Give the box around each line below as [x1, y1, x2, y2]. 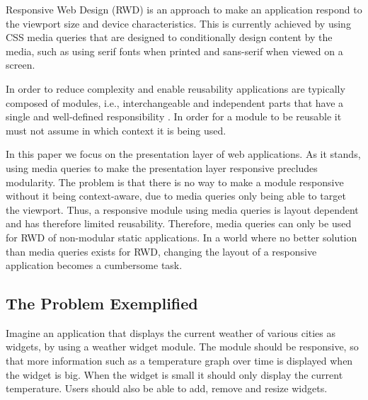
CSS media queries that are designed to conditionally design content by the [6, 30, 333, 45]
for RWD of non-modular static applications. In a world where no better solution [6, 229, 357, 244]
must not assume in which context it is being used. [6, 122, 226, 137]
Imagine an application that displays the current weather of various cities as [6, 325, 336, 340]
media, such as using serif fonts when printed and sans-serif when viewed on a [6, 43, 343, 58]
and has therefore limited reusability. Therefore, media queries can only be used [6, 216, 352, 231]
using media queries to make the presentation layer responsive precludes [6, 160, 318, 175]
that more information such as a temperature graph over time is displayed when [6, 353, 353, 368]
